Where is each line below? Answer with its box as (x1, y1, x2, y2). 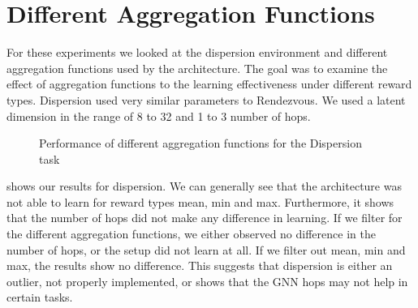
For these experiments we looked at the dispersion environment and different (6, 44, 388, 61)
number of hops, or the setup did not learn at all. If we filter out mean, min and (6, 241, 406, 258)
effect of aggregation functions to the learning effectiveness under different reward (6, 75, 412, 92)
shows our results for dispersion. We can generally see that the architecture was (6, 178, 402, 195)
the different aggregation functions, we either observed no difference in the (6, 225, 376, 242)
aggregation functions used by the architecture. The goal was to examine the (6, 59, 388, 76)
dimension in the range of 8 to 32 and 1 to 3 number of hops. (6, 107, 311, 124)
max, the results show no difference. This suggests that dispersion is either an (6, 257, 393, 274)
